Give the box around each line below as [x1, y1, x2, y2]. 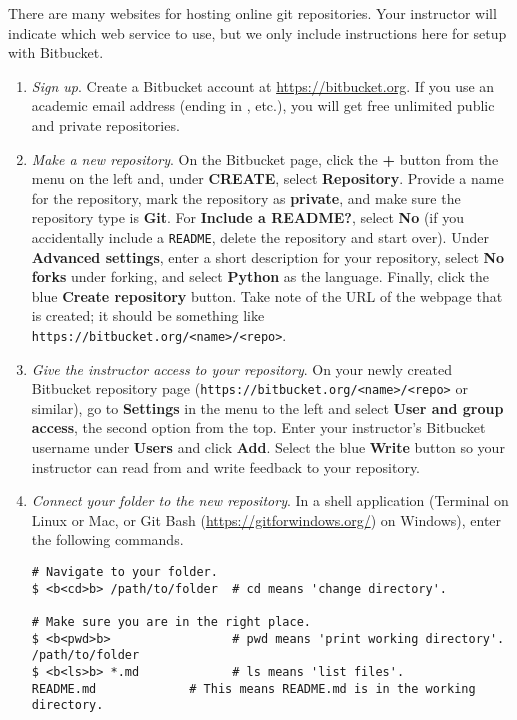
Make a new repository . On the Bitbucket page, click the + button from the [31, 148, 499, 169]
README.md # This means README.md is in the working [31, 681, 476, 696]
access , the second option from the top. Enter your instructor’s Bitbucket [31, 417, 486, 438]
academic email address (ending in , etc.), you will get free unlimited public [31, 95, 495, 116]
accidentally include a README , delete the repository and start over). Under [31, 226, 489, 247]
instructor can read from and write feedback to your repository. [31, 456, 421, 477]
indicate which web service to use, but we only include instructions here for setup [8, 22, 507, 43]
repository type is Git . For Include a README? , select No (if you [31, 207, 464, 228]
